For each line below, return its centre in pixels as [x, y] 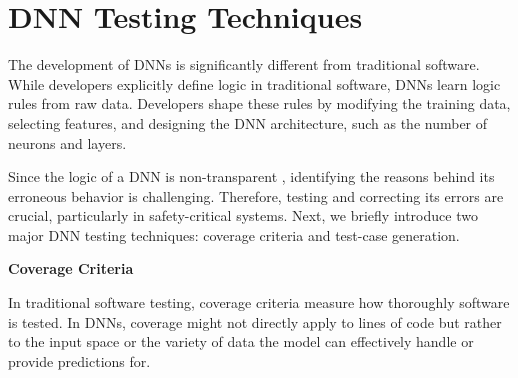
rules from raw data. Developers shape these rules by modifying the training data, [259, 103]
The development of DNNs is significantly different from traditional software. [244, 64]
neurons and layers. [67, 142]
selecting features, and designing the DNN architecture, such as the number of [248, 122]
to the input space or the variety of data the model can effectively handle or [241, 341]
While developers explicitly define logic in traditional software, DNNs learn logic [254, 83]
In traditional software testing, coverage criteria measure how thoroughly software [259, 302]
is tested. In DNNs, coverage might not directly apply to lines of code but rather [255, 321]
